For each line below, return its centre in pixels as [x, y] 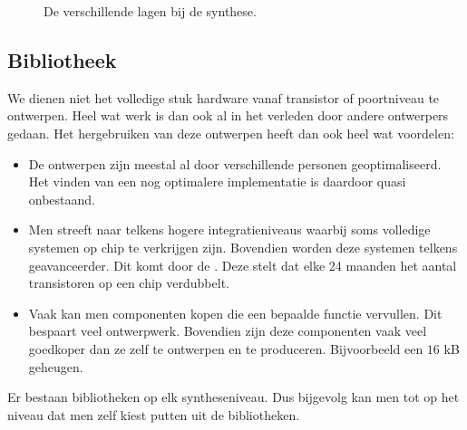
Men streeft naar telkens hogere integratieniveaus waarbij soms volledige [229, 229]
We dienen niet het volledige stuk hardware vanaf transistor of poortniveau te [224, 97]
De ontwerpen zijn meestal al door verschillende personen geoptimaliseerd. [235, 163]
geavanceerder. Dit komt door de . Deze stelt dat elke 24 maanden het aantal [243, 265]
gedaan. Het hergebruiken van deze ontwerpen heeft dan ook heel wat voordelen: [231, 133]
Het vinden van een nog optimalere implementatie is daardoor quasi [217, 182]
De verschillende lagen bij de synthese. [150, 11]
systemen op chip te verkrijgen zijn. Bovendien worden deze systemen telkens [243, 247]
